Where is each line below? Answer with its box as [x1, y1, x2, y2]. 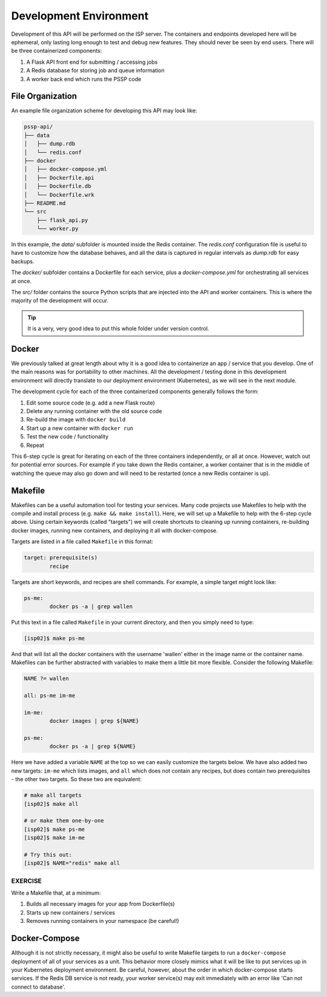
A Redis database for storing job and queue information [26, 67, 165, 74]
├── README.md [24, 200, 66, 206]
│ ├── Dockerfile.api [24, 174, 95, 181]
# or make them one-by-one [24, 817, 104, 824]
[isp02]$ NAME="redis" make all [24, 860, 121, 867]
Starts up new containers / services [26, 908, 115, 916]
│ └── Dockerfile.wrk [24, 191, 95, 198]
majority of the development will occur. [11, 297, 109, 304]
